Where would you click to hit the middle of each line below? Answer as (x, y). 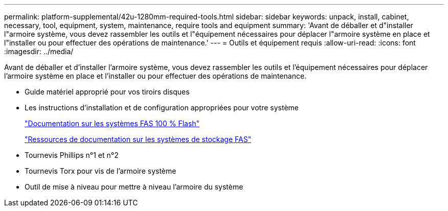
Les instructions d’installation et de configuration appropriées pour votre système (162, 108)
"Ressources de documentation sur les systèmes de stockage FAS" (138, 139)
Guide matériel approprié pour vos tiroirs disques (107, 92)
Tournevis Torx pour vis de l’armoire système (100, 171)
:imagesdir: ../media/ (39, 51)
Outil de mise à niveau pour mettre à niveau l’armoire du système (134, 187)
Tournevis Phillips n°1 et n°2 (72, 155)
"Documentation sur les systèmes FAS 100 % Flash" (112, 123)
